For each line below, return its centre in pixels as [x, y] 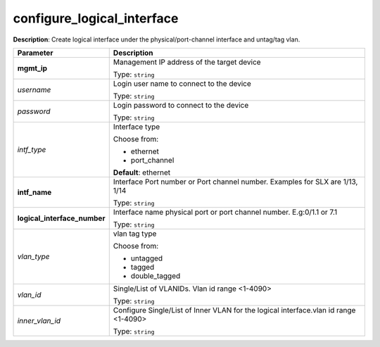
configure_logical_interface [96, 18]
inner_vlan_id [39, 320]
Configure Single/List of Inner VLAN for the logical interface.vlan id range [234, 310]
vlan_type [33, 256]
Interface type [137, 127]
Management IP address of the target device [187, 62]
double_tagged [156, 276]
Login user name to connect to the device [182, 83]
